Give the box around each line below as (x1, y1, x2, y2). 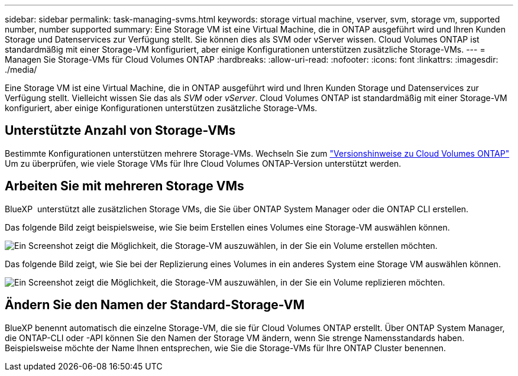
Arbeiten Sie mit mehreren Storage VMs (5, 179, 244, 194)
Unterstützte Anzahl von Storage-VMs (5, 123, 236, 138)
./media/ (5, 64, 37, 74)
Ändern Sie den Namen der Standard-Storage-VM (5, 297, 305, 313)
